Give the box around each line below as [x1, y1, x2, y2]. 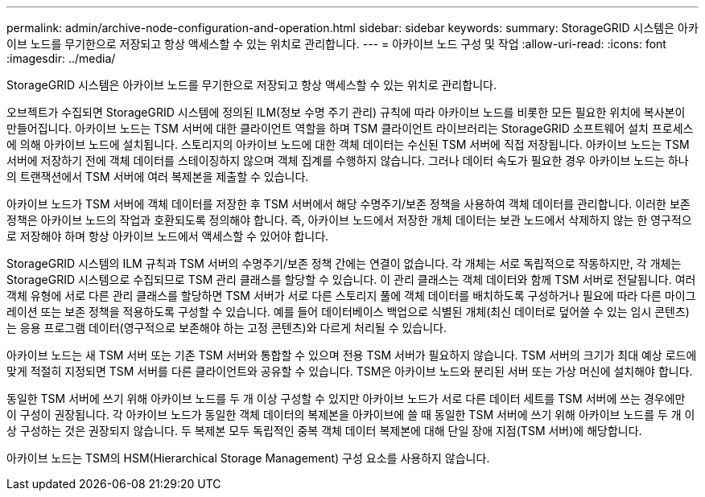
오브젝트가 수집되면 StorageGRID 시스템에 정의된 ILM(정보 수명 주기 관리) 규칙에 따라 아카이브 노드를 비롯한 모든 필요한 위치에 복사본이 [6, 105, 686, 119]
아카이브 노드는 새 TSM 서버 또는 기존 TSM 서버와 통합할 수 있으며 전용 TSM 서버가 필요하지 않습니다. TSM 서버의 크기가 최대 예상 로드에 [6, 348, 697, 362]
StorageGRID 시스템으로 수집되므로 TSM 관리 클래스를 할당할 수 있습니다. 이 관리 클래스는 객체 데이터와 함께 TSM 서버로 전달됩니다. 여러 [6, 273, 696, 286]
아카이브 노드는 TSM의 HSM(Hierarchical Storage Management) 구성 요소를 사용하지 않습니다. [6, 451, 490, 465]
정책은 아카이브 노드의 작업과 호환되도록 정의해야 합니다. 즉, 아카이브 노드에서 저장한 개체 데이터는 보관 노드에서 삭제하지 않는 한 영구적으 [6, 213, 692, 227]
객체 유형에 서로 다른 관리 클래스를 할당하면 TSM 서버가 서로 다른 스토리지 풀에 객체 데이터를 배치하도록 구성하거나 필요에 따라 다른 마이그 [6, 289, 696, 302]
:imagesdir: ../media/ [6, 51, 116, 65]
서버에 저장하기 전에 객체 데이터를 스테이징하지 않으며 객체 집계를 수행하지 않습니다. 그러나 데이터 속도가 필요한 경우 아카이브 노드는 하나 [6, 154, 689, 167]
